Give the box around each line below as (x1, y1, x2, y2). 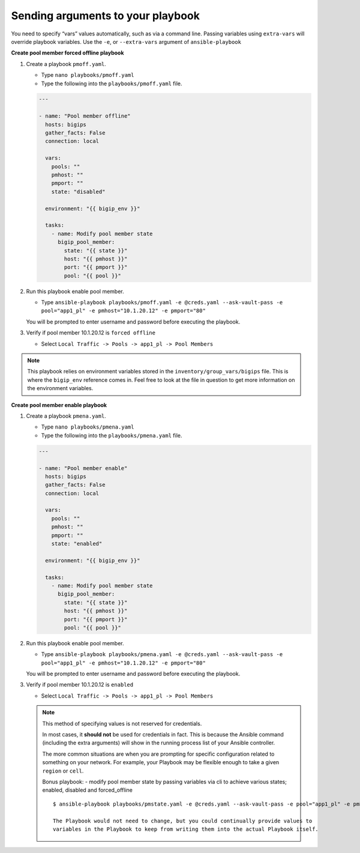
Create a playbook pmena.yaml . (26, 412, 106, 420)
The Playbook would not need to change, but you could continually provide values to (53, 817, 313, 824)
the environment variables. (27, 385, 94, 392)
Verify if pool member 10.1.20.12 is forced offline (26, 329, 156, 336)
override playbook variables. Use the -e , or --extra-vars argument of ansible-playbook (11, 38, 241, 45)
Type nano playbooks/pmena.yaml (41, 423, 134, 430)
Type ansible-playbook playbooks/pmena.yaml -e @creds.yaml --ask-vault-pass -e (41, 651, 283, 658)
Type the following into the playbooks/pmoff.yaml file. (41, 80, 182, 87)
